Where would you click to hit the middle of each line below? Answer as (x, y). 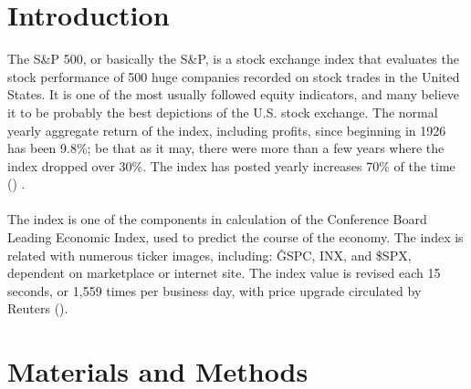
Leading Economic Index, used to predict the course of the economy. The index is (235, 237)
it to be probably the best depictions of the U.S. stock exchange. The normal (223, 112)
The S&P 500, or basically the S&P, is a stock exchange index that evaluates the (233, 59)
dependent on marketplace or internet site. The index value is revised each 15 (224, 273)
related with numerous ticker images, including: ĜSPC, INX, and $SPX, (209, 255)
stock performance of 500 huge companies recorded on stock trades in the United (234, 76)
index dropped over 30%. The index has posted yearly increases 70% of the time (231, 165)
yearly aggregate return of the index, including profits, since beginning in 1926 (227, 130)
